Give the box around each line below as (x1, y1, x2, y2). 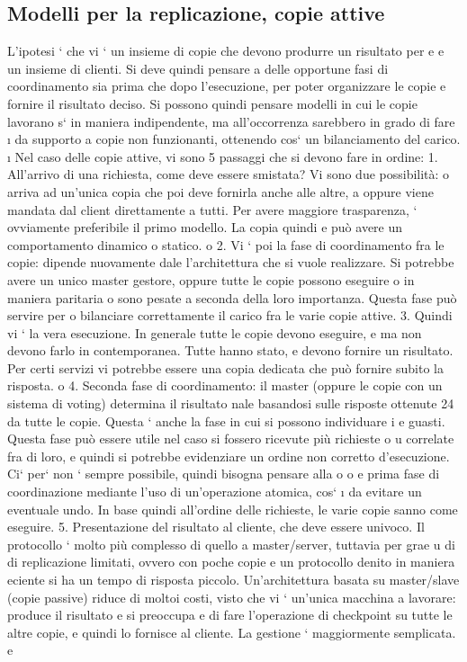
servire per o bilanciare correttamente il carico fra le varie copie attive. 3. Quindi (7, 306, 453, 325)
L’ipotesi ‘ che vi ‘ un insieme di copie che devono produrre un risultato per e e (7, 41, 445, 60)
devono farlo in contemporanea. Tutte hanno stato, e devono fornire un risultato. (7, 341, 454, 360)
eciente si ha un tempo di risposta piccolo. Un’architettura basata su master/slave (7, 570, 460, 589)
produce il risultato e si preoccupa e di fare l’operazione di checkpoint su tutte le (7, 605, 453, 624)
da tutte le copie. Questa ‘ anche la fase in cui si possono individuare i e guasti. (7, 411, 445, 430)
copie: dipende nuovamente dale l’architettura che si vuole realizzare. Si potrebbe (7, 253, 454, 272)
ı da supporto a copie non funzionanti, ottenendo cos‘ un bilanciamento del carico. (7, 130, 461, 148)
